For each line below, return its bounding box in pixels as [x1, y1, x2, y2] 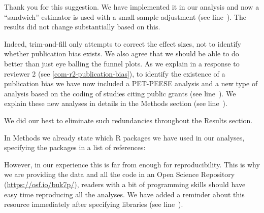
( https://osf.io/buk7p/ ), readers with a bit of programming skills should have [4, 179, 246, 189]
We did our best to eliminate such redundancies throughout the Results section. [4, 115, 253, 125]
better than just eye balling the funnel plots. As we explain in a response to [4, 58, 240, 68]
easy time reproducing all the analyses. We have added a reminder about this [4, 189, 245, 199]
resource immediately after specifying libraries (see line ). [4, 199, 183, 209]
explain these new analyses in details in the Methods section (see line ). [4, 98, 227, 109]
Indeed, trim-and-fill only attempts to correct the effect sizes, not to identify [4, 38, 241, 49]
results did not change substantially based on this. [4, 21, 160, 32]
